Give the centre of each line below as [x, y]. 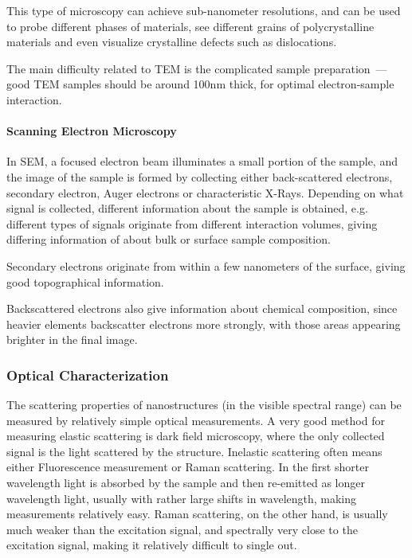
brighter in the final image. [72, 339]
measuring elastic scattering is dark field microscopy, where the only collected [196, 436]
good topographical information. [85, 281]
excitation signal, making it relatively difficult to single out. [152, 545]
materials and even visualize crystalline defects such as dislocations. [172, 42]
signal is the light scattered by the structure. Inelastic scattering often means [194, 451]
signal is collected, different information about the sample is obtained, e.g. [187, 208]
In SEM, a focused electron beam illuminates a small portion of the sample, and [202, 161]
